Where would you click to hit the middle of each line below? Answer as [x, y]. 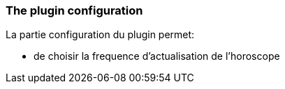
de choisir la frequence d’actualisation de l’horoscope [157, 56]
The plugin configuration [74, 10]
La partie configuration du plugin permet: [100, 35]
